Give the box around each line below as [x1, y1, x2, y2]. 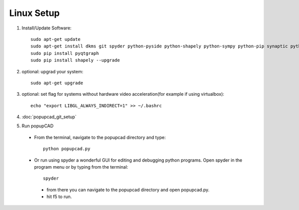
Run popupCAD [21, 123, 54, 129]
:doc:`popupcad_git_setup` [21, 114, 77, 120]
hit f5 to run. [46, 194, 72, 200]
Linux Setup [9, 7, 60, 18]
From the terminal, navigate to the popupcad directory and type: [34, 134, 166, 140]
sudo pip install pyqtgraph [30, 50, 99, 56]
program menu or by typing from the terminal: [34, 164, 129, 170]
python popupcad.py [43, 146, 91, 152]
